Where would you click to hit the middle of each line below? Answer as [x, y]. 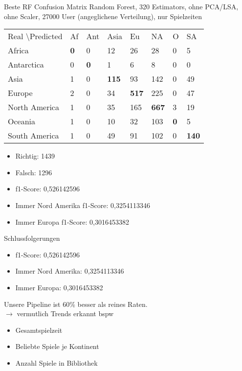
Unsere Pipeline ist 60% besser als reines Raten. [76, 304]
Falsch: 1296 [34, 172]
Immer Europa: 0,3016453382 [59, 287]
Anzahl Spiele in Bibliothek [56, 362]
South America [33, 136]
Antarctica [26, 65]
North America [33, 107]
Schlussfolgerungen [32, 238]
